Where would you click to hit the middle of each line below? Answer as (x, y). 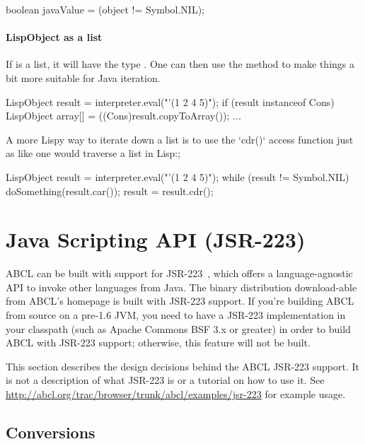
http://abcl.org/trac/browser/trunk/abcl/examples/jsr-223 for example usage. (176, 394)
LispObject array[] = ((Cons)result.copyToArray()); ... (123, 116)
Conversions (51, 432)
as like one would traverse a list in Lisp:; (93, 153)
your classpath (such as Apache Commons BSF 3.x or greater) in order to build (178, 328)
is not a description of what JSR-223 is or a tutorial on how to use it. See (165, 380)
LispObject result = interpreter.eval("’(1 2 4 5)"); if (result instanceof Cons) (170, 101)
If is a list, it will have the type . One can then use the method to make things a (180, 64)
